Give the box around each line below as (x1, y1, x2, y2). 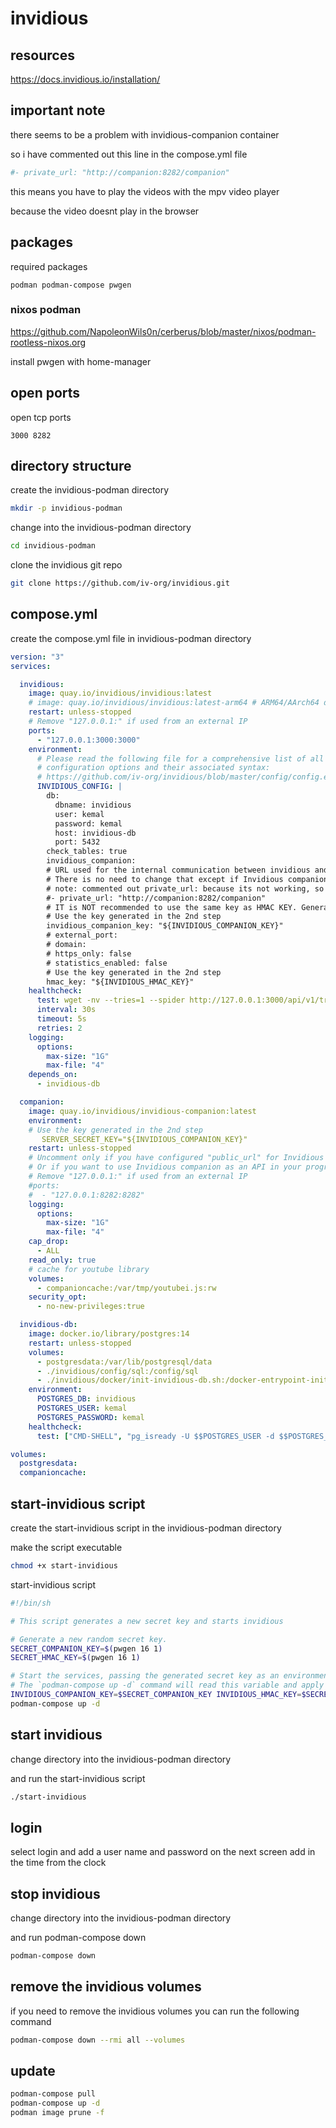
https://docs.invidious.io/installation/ (10, 73, 161, 85)
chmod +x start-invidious (10, 1561, 118, 1571)
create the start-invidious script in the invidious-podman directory (10, 1522, 282, 1534)
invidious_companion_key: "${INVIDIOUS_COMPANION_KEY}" (46, 921, 284, 931)
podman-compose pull (10, 2089, 97, 2099)
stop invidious (10, 1885, 101, 1902)
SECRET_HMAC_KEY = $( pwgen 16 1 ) (10, 1653, 141, 1663)
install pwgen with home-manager (10, 355, 152, 367)
